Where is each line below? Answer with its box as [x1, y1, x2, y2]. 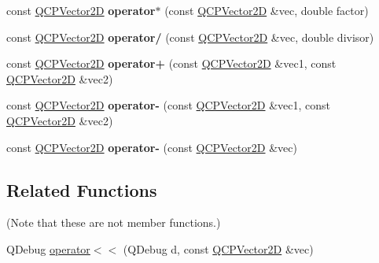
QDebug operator [6, 240, 90, 257]
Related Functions [6, 177, 157, 202]
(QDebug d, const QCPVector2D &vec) [123, 240, 314, 257]
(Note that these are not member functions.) [6, 214, 221, 231]
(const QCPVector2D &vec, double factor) [164, 2, 369, 18]
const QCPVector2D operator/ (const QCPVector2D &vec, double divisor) [6, 28, 374, 45]
